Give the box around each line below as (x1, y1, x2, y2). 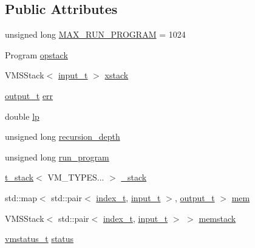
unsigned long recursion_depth (5, 130, 120, 143)
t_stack (5, 171, 34, 184)
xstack (104, 69, 129, 81)
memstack (199, 212, 236, 224)
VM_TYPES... (47, 171, 104, 184)
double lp (5, 109, 39, 122)
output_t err (5, 89, 53, 102)
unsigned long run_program (5, 150, 109, 163)
